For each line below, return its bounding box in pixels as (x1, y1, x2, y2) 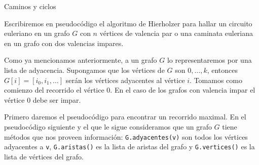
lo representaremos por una (167, 55, 252, 65)
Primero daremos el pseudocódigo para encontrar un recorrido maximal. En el (4, 111, 246, 122)
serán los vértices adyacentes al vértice (65, 74, 185, 85)
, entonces (207, 64, 238, 75)
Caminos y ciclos (4, 1, 56, 11)
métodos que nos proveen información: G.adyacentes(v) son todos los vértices (4, 131, 248, 142)
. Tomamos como (190, 74, 242, 85)
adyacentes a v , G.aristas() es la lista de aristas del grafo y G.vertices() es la (4, 141, 255, 152)
